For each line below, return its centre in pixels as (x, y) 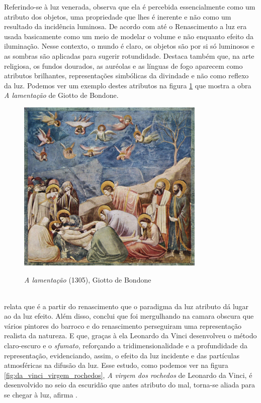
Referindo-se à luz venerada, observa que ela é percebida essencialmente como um (130, 7)
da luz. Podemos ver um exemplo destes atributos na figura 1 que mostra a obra (128, 85)
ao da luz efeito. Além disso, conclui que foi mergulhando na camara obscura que (129, 316)
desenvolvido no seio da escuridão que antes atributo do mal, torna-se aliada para (130, 385)
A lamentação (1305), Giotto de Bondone (88, 279)
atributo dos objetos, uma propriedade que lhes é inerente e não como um (118, 16)
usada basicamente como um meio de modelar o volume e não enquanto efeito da (129, 36)
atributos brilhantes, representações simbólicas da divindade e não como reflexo (126, 76)
